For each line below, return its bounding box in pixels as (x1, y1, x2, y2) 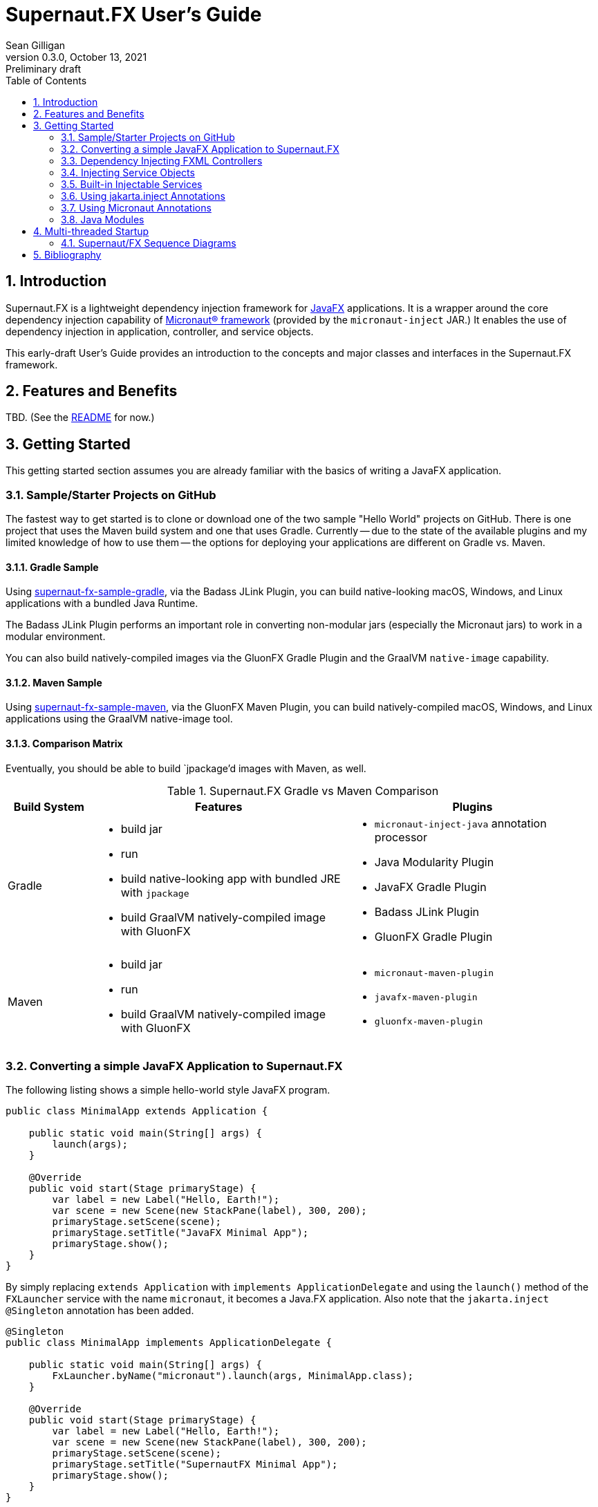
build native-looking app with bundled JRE (120, 871, 341, 886)
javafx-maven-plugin (374, 992, 478, 1003)
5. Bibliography (33, 248, 102, 261)
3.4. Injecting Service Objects (61, 166, 195, 178)
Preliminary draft (6, 62, 81, 75)
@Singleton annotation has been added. (6, 1304, 194, 1317)
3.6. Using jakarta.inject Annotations (61, 189, 225, 202)
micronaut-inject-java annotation (374, 816, 547, 830)
